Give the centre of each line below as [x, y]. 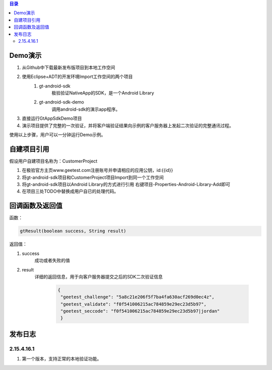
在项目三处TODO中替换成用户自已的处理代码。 [70, 192]
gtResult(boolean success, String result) [73, 231]
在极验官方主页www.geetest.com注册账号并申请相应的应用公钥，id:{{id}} [97, 170]
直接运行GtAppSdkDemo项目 [52, 119]
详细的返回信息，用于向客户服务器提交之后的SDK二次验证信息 [99, 276]
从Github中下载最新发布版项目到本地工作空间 [69, 67]
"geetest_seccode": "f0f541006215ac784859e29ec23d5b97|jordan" [140, 311]
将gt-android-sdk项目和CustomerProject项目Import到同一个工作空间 [93, 177]
